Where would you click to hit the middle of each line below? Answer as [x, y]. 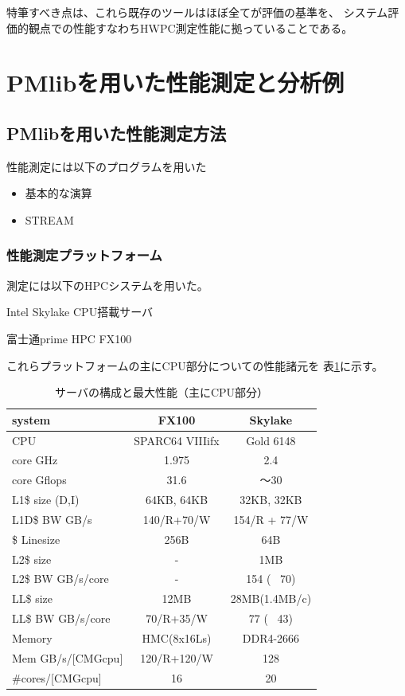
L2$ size [32, 559]
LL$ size [33, 598]
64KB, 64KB [177, 500]
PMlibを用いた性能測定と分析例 [175, 82]
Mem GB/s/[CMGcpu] [68, 657]
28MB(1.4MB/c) [271, 598]
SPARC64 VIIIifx [177, 440]
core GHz [35, 460]
